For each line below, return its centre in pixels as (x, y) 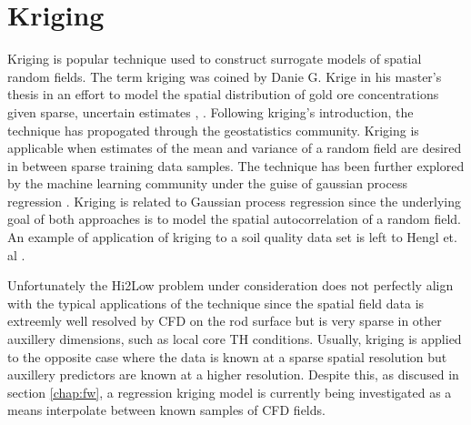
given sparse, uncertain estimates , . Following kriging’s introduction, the (210, 111)
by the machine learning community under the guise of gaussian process (207, 183)
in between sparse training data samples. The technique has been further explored (236, 165)
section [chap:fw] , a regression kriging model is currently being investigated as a (230, 392)
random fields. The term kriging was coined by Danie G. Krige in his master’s (225, 76)
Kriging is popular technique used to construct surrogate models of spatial (215, 59)
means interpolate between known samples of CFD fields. (166, 410)
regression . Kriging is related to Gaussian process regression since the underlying (234, 201)
